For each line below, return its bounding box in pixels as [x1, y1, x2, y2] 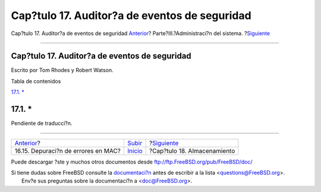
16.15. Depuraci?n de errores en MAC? [14, 146, 121, 155]
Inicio [127, 146, 143, 155]
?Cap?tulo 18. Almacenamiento [149, 146, 235, 155]
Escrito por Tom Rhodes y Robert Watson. [11, 67, 114, 74]
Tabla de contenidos [11, 77, 61, 84]
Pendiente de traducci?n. [11, 119, 73, 127]
